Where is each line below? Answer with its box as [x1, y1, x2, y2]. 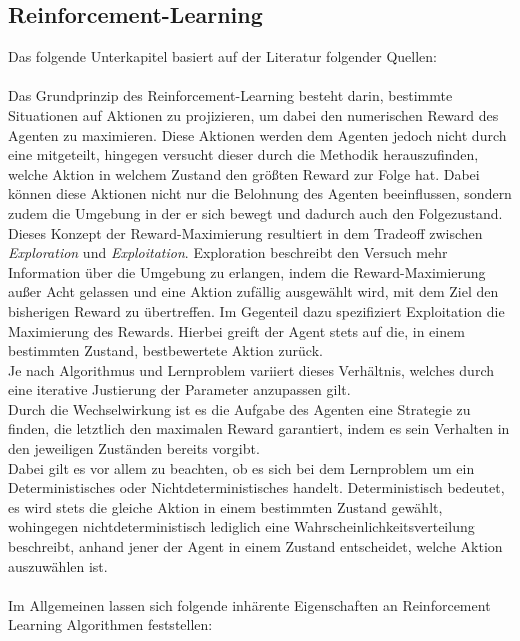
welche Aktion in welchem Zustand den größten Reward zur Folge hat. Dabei [8, 163, 480, 184]
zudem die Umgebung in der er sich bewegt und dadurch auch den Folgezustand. [8, 202, 503, 223]
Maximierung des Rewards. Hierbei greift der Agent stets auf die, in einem [8, 320, 465, 341]
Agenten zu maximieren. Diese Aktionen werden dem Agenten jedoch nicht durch [8, 124, 507, 145]
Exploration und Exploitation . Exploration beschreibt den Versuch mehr [8, 242, 448, 263]
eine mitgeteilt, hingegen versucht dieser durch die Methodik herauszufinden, [8, 144, 479, 165]
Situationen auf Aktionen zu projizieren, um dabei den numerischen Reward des [8, 104, 499, 125]
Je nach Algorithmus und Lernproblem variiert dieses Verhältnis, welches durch [8, 359, 494, 380]
